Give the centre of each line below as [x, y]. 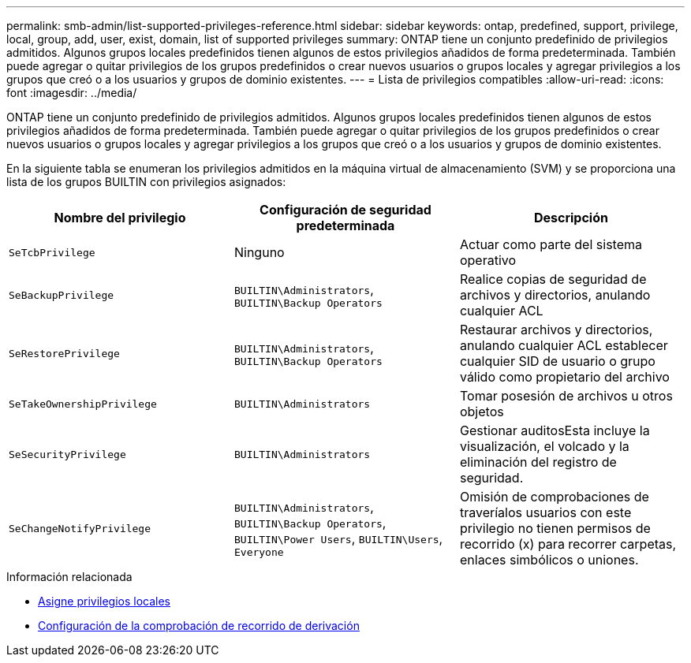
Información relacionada [69, 577]
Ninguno [259, 252]
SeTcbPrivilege [52, 252]
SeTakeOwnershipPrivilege [83, 404]
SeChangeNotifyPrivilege [80, 528]
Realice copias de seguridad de [553, 279]
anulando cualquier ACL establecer [564, 345]
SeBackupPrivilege [62, 295]
